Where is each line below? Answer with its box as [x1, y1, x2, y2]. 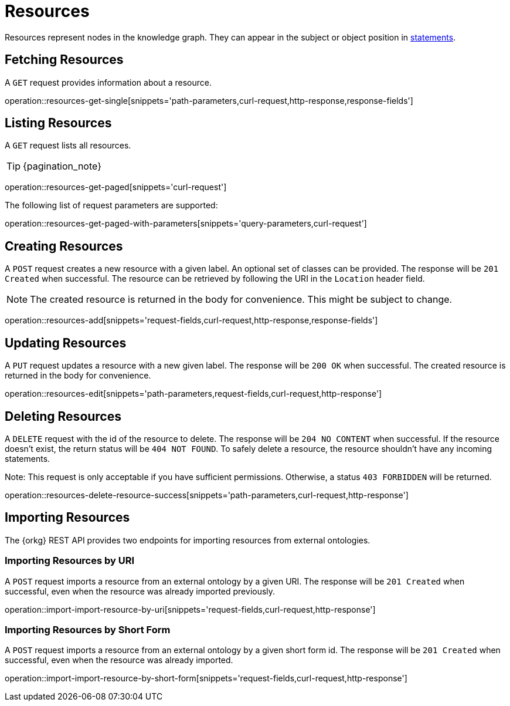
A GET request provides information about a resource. [5, 77, 212, 87]
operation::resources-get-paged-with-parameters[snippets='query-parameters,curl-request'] [5, 218, 367, 229]
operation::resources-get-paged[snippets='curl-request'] [5, 182, 227, 192]
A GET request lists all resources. [5, 140, 131, 151]
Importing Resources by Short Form [5, 623, 171, 636]
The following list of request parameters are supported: [5, 200, 218, 211]
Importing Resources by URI [5, 555, 135, 567]
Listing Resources [5, 116, 112, 131]
